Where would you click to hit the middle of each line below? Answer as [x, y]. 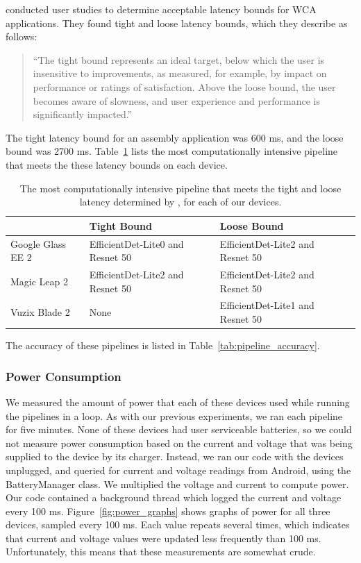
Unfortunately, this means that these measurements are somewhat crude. [161, 552]
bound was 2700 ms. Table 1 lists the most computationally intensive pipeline [172, 151]
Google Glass [39, 243]
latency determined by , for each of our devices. [180, 202]
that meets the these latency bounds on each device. [117, 164]
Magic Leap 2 [40, 281]
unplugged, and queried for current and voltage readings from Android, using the [178, 470]
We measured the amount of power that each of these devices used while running [178, 402]
